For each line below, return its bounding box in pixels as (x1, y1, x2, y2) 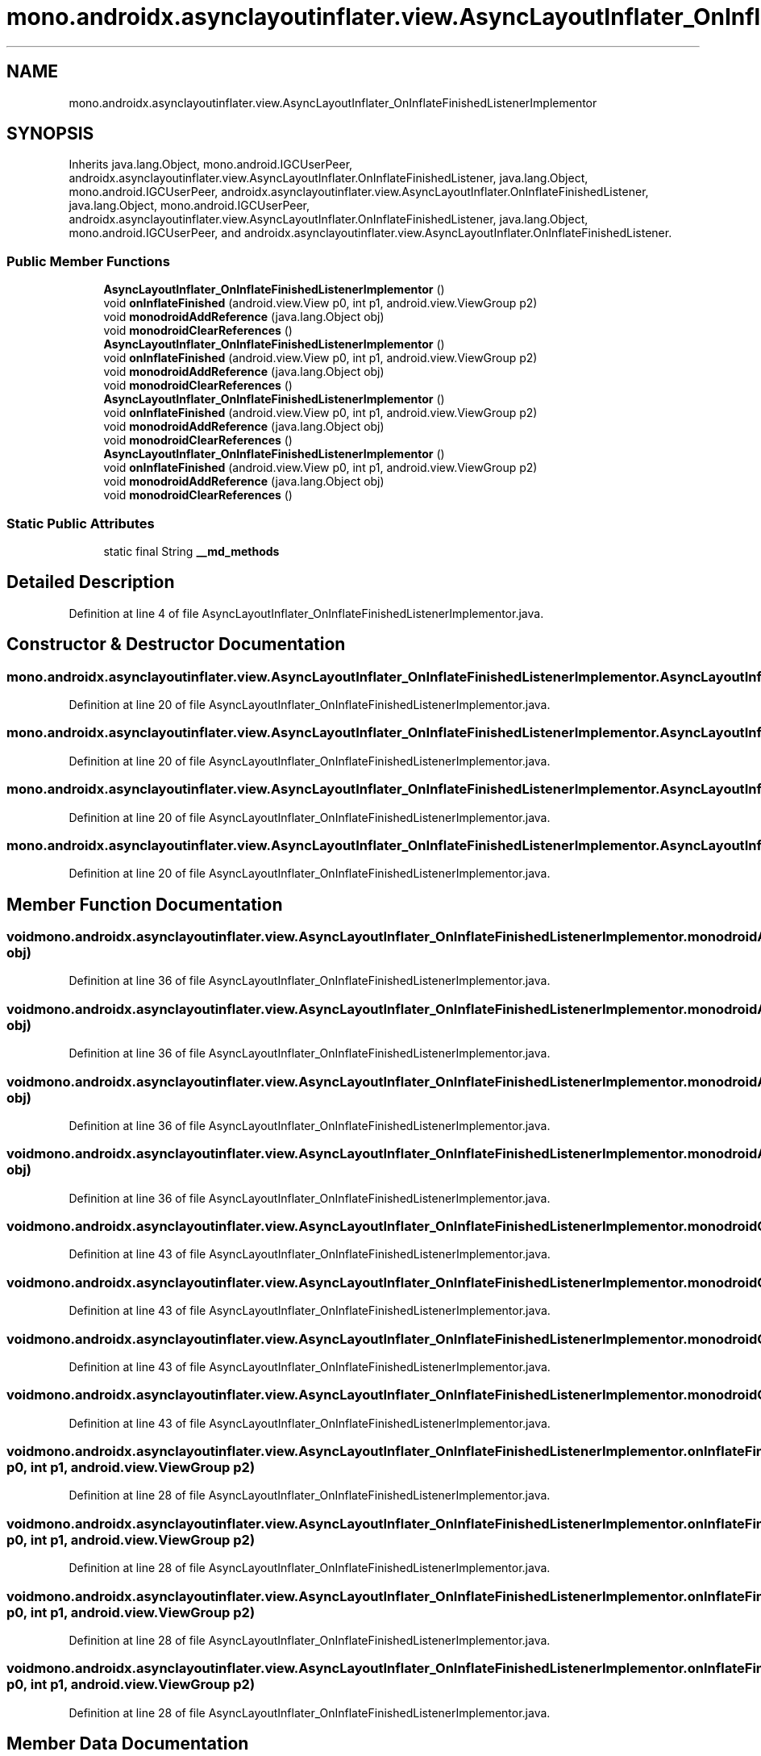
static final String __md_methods (103, 544, 280, 558)
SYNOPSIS (6, 123, 94, 144)
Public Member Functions (6, 252, 170, 269)
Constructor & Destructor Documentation (6, 634, 346, 655)
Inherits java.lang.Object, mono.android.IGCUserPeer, (69, 157, 353, 172)
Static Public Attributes (6, 515, 155, 532)
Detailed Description (6, 572, 175, 593)
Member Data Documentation (6, 1733, 249, 1754)
